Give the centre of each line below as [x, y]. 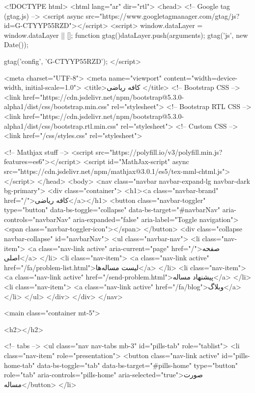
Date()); [16, 44]
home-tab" [19, 365]
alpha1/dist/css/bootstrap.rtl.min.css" [61, 126]
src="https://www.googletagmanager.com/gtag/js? [163, 15]
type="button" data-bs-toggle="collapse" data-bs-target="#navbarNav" [112, 210]
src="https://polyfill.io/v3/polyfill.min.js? [159, 152]
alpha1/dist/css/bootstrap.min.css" [57, 106]
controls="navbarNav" [37, 219]
